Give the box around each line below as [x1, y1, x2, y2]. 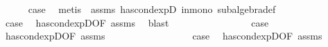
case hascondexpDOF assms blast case [5, 15, 269, 29]
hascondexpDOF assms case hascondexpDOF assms [5, 29, 322, 43]
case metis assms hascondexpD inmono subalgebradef [28, 2, 276, 16]
